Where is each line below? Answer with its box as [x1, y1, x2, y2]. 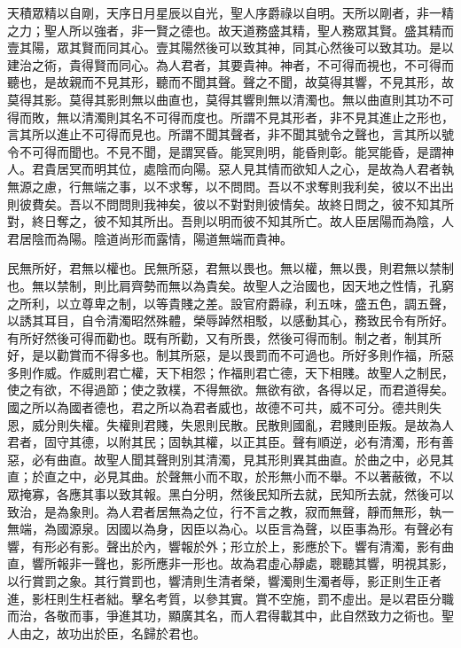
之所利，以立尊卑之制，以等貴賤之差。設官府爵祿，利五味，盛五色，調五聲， [7, 293, 454, 312]
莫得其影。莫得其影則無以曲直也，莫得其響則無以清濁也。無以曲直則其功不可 [7, 90, 454, 108]
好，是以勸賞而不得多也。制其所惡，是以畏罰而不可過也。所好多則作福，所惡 [7, 346, 454, 364]
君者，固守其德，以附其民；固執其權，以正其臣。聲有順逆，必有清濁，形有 [7, 433, 441, 451]
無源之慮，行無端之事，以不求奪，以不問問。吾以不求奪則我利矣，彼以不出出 [7, 176, 454, 195]
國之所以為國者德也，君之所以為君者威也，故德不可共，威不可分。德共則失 [7, 398, 441, 417]
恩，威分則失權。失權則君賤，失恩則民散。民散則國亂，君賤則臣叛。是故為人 [7, 415, 454, 433]
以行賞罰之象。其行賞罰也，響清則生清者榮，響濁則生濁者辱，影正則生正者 [7, 572, 441, 589]
